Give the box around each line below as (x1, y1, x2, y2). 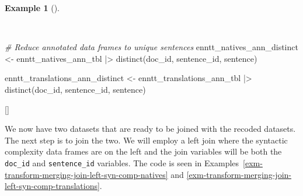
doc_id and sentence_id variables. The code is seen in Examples (5, 156, 239, 169)
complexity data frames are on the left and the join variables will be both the (5, 145, 282, 157)
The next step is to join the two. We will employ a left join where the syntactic (5, 134, 288, 146)
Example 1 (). (5, 2, 60, 13)
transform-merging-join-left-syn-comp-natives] (5, 168, 168, 180)
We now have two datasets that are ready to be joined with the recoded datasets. (5, 123, 296, 135)
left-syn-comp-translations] (5, 180, 100, 192)
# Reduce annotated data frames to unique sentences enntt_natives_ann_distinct (5, 41, 298, 53)
